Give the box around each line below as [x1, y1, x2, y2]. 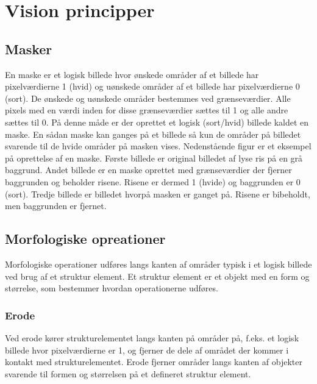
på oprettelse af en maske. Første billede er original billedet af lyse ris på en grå [5, 151, 303, 164]
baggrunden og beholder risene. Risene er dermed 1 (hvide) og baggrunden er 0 [5, 175, 301, 188]
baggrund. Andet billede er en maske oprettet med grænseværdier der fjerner [5, 163, 292, 176]
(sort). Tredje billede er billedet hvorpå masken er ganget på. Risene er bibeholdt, [5, 187, 310, 200]
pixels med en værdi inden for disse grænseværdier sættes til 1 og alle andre [5, 104, 288, 116]
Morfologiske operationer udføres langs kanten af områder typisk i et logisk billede [5, 257, 312, 270]
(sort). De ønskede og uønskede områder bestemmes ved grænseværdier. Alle [5, 91, 291, 104]
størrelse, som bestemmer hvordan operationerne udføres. [5, 282, 218, 294]
